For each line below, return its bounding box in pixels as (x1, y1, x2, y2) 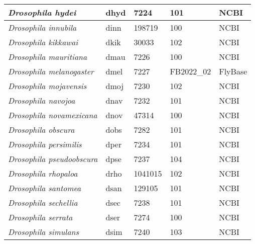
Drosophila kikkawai (8, 36, 78, 48)
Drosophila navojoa (8, 95, 75, 106)
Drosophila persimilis (8, 138, 82, 150)
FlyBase (219, 65, 247, 77)
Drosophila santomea (8, 182, 81, 194)
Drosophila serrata (8, 211, 73, 223)
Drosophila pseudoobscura (8, 153, 98, 165)
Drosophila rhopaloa (8, 168, 78, 179)
